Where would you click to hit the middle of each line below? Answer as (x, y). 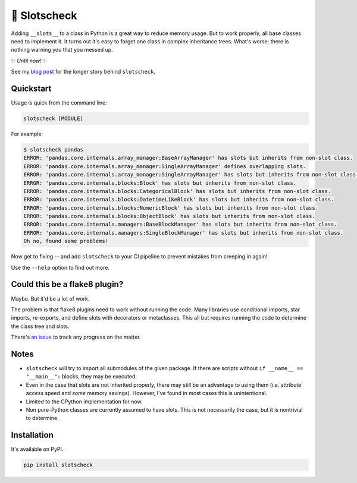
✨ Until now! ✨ (29, 61)
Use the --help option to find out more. (60, 267)
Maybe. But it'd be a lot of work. (50, 299)
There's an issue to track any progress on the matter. (76, 337)
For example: (27, 134)
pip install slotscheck (58, 465)
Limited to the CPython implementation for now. (84, 402)
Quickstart (31, 88)
